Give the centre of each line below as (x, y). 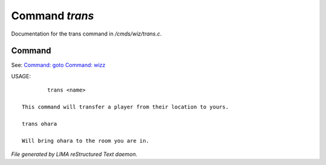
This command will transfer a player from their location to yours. (125, 107)
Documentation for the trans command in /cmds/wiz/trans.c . (87, 34)
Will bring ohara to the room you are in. (86, 141)
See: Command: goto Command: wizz (58, 65)
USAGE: (21, 76)
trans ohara (40, 124)
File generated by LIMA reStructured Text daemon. (74, 154)
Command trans (53, 16)
